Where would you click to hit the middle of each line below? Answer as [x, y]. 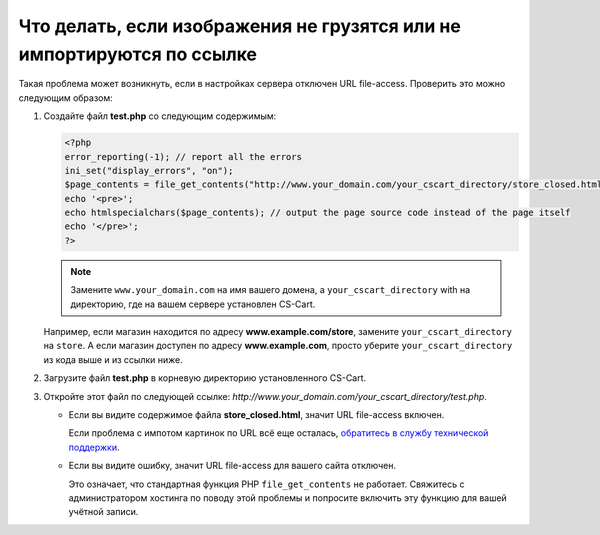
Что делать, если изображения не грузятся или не [240, 26]
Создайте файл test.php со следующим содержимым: [160, 116]
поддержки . [94, 447]
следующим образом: [66, 97]
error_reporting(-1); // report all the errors [183, 156]
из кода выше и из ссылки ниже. [113, 359]
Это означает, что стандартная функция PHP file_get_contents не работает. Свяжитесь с [266, 484]
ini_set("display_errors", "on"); [149, 170]
